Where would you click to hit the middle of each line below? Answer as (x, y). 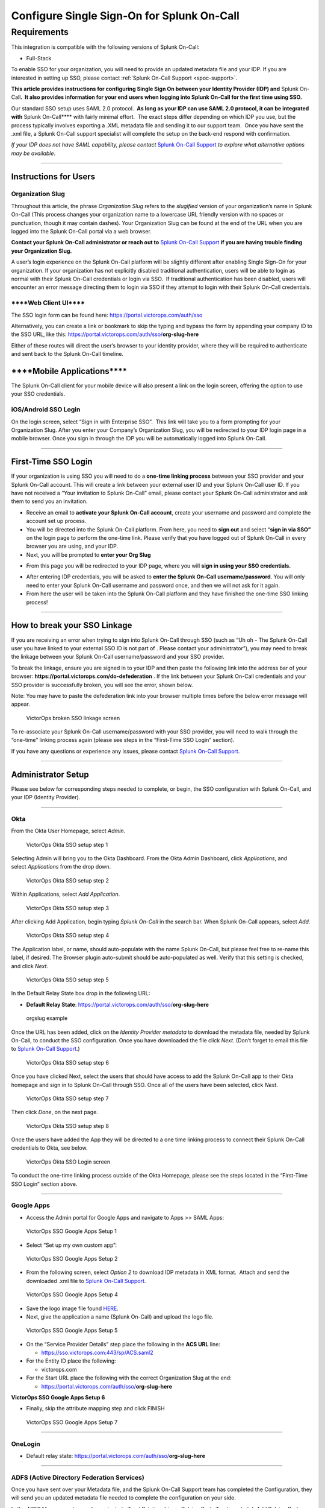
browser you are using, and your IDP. (72, 546)
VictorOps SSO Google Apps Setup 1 (72, 1231)
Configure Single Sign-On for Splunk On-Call (125, 16)
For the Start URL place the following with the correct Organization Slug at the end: (129, 1378)
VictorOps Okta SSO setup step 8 (68, 1126)
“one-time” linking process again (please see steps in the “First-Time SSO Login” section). (123, 740)
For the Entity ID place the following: (71, 1361)
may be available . (33, 153)
